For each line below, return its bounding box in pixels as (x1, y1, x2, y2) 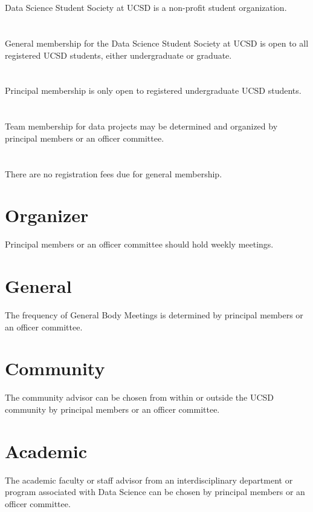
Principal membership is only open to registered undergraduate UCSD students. (5, 84, 302, 97)
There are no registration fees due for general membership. (5, 167, 222, 180)
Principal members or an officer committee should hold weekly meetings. (5, 238, 274, 251)
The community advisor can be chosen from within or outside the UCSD (5, 391, 274, 404)
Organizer (5, 203, 89, 228)
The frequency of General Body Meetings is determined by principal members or (5, 308, 303, 321)
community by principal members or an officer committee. (5, 402, 220, 415)
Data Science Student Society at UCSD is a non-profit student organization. (5, 1, 287, 14)
